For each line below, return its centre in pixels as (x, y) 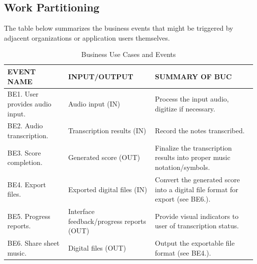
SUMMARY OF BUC (193, 76)
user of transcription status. (197, 226)
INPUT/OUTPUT (101, 76)
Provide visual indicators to (197, 216)
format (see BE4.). (183, 252)
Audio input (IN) (94, 104)
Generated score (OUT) (104, 157)
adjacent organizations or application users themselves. (87, 37)
